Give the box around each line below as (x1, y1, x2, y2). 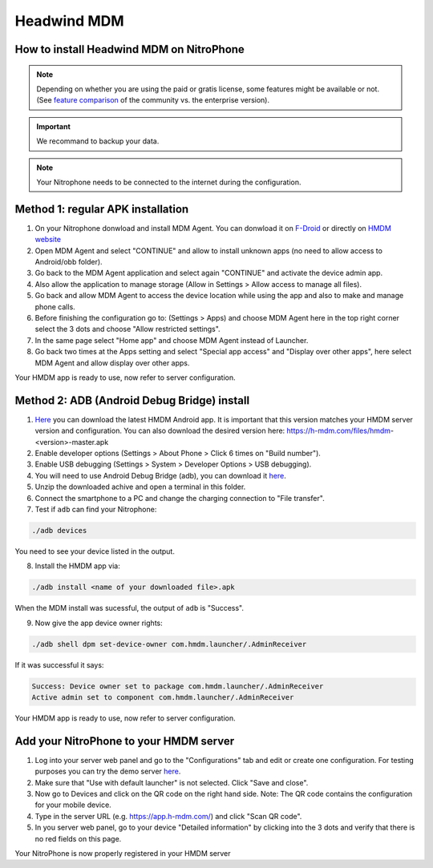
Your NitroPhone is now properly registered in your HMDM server (14, 849, 232, 858)
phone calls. (34, 301, 75, 312)
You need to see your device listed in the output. (14, 546, 176, 556)
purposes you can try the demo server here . (34, 766, 181, 777)
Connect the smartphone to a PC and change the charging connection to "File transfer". (34, 493, 325, 503)
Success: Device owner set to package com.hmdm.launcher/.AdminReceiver (31, 681, 324, 691)
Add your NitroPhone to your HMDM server (14, 734, 235, 748)
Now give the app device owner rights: (34, 618, 164, 628)
